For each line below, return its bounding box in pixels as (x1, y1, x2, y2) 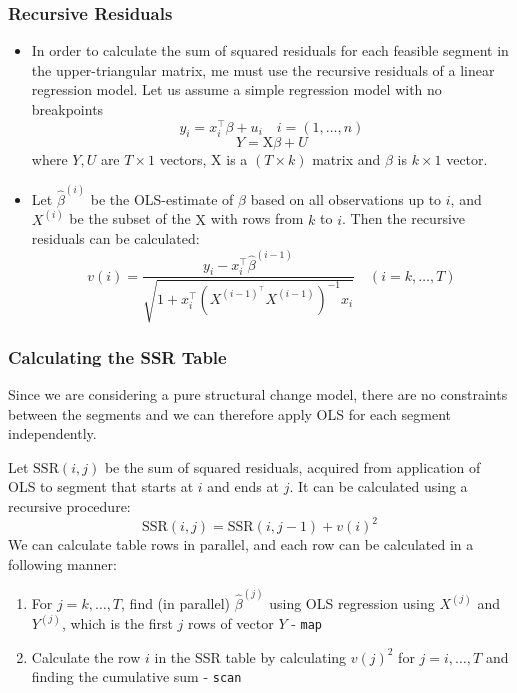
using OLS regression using (269, 592, 435, 613)
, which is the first (61, 612, 173, 633)
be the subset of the (69, 208, 191, 229)
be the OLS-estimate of (90, 188, 234, 209)
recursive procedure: (8, 496, 131, 516)
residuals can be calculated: (31, 228, 200, 249)
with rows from (210, 208, 304, 229)
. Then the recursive (341, 208, 466, 229)
